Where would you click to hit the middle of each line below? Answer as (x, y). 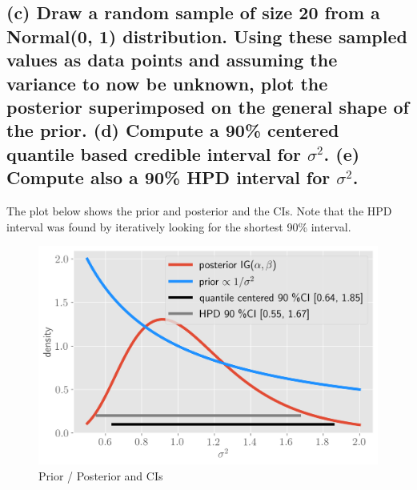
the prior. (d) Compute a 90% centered (173, 130)
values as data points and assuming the (172, 60)
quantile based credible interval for (154, 153)
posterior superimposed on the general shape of (208, 106)
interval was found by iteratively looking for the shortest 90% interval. (179, 226)
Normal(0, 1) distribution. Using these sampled (207, 36)
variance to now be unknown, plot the (167, 83)
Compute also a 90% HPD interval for (168, 177)
